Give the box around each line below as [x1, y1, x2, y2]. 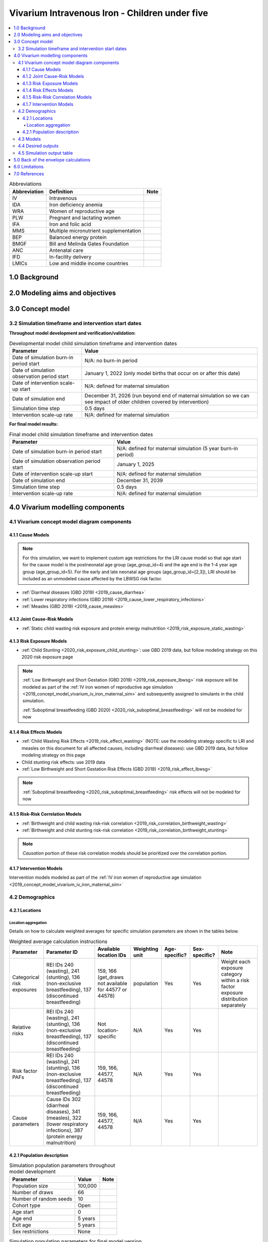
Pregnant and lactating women [49, 214, 121, 221]
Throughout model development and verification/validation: [9, 330, 136, 336]
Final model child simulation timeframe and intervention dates [9, 431, 153, 438]
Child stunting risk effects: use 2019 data [21, 759, 105, 765]
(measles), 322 [46, 1114, 82, 1121]
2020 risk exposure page [21, 654, 73, 660]
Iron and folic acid [49, 221, 91, 228]
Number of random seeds [12, 1195, 72, 1202]
